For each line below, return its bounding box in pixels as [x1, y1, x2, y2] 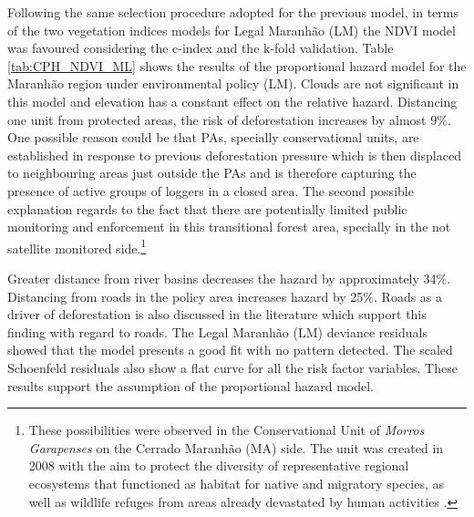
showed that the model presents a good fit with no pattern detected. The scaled [7, 340, 453, 359]
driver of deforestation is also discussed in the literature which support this [7, 305, 427, 324]
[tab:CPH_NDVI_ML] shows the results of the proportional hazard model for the [7, 56, 467, 75]
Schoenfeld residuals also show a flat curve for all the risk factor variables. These [7, 357, 458, 377]
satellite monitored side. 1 [7, 235, 147, 257]
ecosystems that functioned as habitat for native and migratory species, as [28, 473, 445, 492]
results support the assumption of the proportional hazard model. [7, 376, 374, 395]
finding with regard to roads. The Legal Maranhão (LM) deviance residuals [7, 322, 428, 341]
